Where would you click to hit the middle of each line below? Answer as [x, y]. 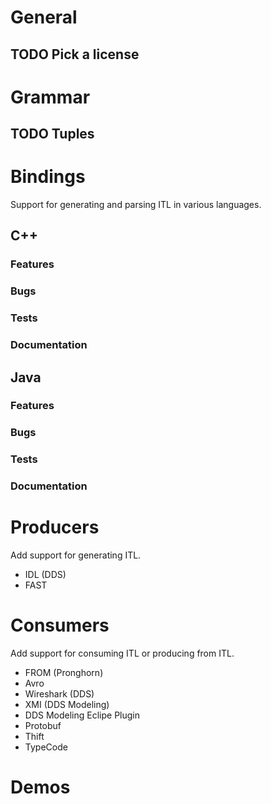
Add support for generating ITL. [76, 555]
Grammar [50, 97]
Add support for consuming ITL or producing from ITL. [122, 653]
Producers [55, 527]
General [44, 17]
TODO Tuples [52, 134]
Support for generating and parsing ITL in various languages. [136, 205]
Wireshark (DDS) [59, 694]
